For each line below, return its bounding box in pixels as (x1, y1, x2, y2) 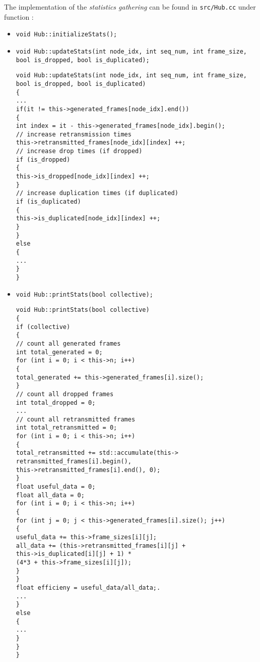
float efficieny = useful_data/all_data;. (16, 584, 161, 591)
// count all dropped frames (16, 390, 114, 398)
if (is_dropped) (16, 156, 71, 163)
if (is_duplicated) (16, 198, 81, 206)
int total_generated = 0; (16, 348, 103, 356)
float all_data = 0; (16, 491, 85, 499)
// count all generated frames (16, 340, 121, 347)
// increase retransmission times (16, 130, 132, 138)
